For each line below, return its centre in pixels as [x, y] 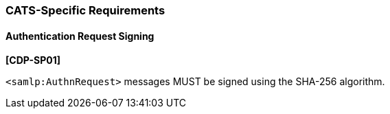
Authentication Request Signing [80, 36]
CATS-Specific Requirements [85, 10]
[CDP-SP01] [33, 60]
